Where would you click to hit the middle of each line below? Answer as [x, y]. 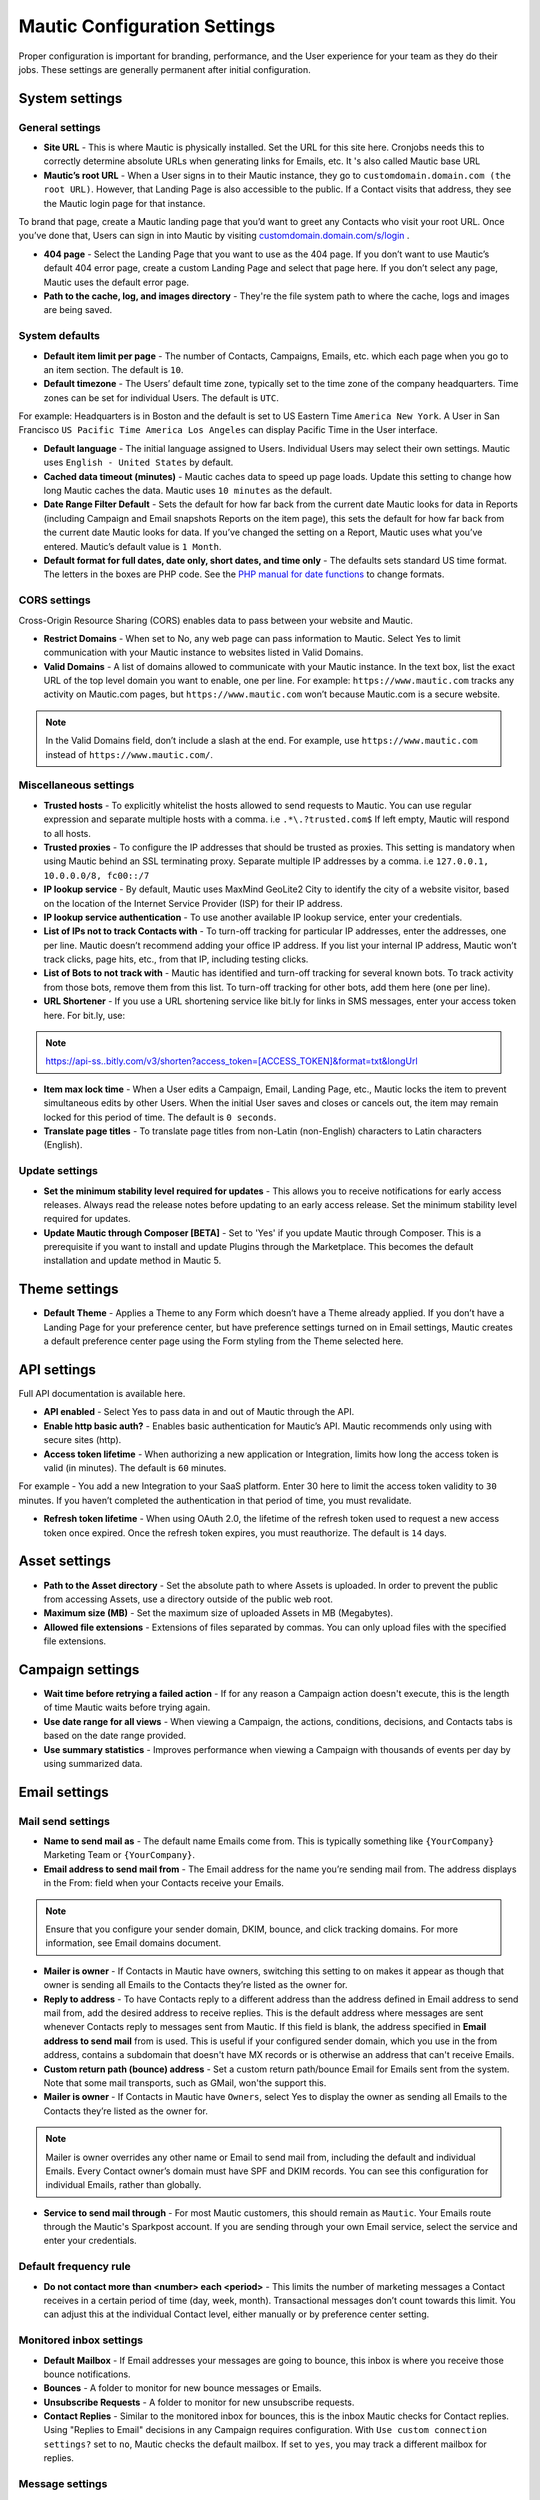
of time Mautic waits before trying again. [127, 1707]
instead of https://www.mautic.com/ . [129, 754]
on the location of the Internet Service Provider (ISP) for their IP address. [193, 903]
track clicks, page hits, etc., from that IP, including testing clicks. [176, 959]
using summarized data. [93, 1763]
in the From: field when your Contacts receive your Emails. [164, 1883]
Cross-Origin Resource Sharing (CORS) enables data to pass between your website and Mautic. [216, 620]
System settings [70, 98]
